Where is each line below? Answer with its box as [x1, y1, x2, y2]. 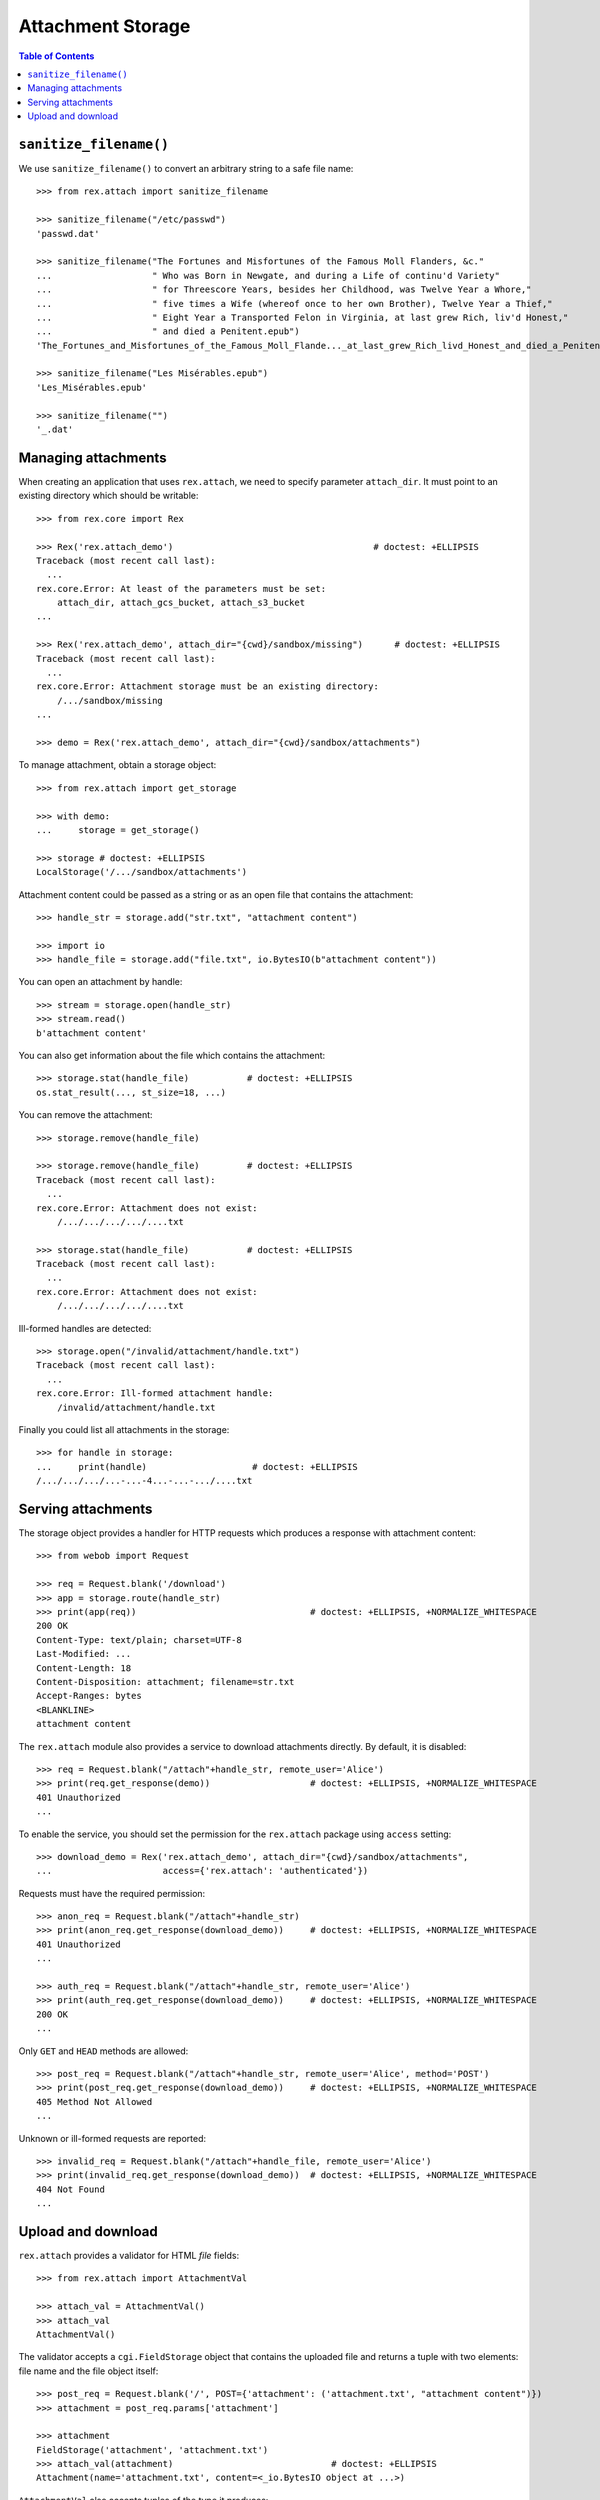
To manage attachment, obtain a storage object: [18, 759, 217, 771]
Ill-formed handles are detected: [18, 1322, 152, 1334]
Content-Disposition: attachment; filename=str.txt [36, 1676, 295, 1687]
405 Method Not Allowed [36, 2096, 153, 2107]
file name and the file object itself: [18, 2365, 159, 2377]
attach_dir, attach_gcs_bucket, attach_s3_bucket [56, 597, 305, 609]
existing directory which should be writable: [18, 490, 199, 502]
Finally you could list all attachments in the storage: [18, 1424, 230, 1435]
